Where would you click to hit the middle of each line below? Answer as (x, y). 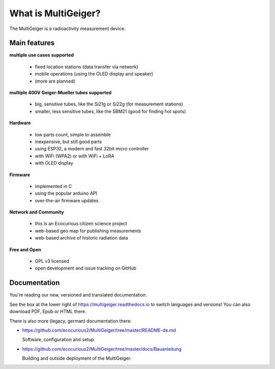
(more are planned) (55, 81)
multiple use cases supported (42, 55)
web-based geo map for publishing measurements (88, 231)
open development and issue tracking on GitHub (86, 268)
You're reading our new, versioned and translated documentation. (78, 295)
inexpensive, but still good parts (68, 141)
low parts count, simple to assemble (73, 135)
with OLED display (54, 163)
